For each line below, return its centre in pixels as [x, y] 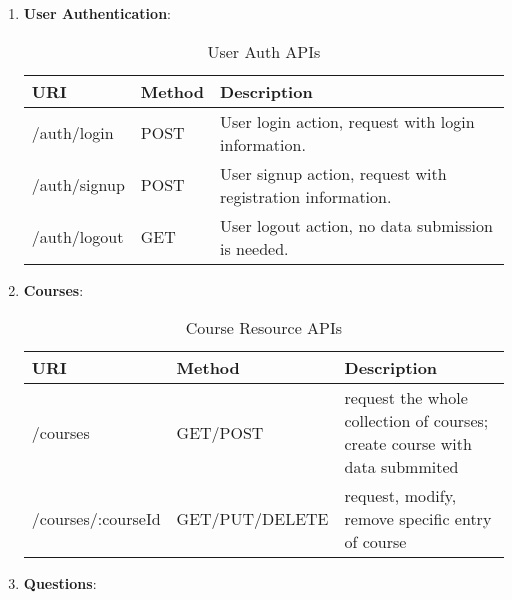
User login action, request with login [347, 121]
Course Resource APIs [264, 328]
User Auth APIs [264, 51]
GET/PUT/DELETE [252, 519]
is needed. [254, 248]
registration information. [306, 196]
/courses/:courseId [96, 519]
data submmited [401, 467]
